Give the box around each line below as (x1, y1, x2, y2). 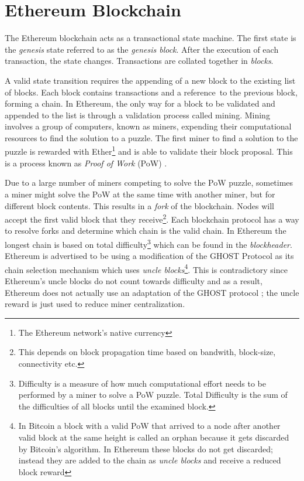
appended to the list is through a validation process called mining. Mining (5, 108, 270, 121)
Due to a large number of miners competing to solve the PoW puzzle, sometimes (5, 176, 293, 189)
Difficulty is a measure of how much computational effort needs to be (18, 377, 266, 389)
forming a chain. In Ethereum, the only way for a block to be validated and (5, 97, 275, 110)
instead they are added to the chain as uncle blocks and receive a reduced (18, 454, 281, 466)
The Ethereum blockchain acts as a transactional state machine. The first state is (5, 32, 296, 44)
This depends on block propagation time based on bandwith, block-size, (18, 346, 276, 358)
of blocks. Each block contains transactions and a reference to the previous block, (5, 86, 298, 98)
